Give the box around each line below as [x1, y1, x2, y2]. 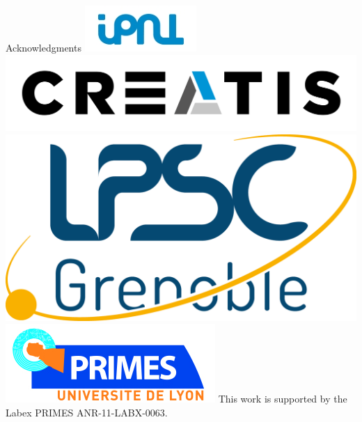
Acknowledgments [6, 40, 81, 54]
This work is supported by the [218, 391, 347, 406]
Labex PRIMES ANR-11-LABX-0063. [6, 405, 168, 419]
